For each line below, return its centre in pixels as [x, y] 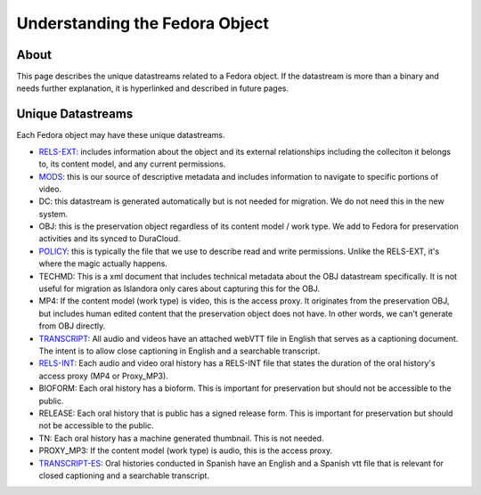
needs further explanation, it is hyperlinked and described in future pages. [153, 88]
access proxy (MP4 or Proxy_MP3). [103, 376]
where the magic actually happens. [103, 264]
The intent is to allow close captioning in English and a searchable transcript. [179, 351]
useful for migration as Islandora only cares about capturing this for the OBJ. [179, 288]
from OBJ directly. [72, 326]
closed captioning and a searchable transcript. [124, 475]
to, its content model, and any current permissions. [132, 164]
